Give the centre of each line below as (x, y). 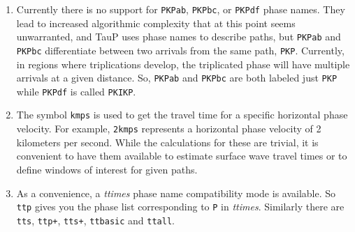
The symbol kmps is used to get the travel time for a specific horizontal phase (182, 115)
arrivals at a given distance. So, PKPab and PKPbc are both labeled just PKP (177, 78)
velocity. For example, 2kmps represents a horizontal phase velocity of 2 (169, 129)
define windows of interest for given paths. (107, 169)
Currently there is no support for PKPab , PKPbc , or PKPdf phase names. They (181, 9)
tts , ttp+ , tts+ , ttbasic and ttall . (95, 220)
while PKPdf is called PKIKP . (76, 91)
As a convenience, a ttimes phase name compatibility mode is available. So (176, 193)
